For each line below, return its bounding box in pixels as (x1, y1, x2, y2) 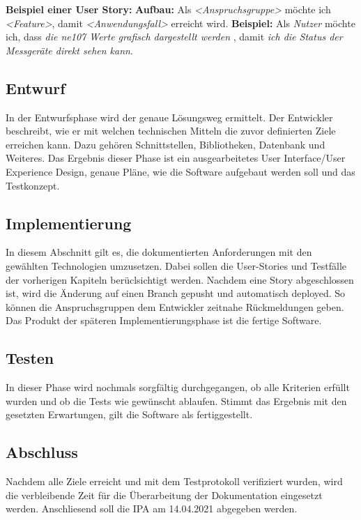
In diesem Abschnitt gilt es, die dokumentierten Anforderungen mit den (6, 245, 312, 259)
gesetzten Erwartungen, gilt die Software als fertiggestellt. (6, 407, 253, 422)
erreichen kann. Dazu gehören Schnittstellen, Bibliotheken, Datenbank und (6, 137, 325, 151)
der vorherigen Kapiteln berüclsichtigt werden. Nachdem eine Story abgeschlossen (6, 272, 354, 286)
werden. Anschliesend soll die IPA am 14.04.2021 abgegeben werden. (6, 501, 298, 516)
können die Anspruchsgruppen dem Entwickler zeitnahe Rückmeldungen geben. (6, 299, 344, 314)
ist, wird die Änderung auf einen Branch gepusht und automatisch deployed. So (6, 286, 346, 300)
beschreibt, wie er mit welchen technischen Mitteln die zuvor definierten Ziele (6, 123, 336, 138)
